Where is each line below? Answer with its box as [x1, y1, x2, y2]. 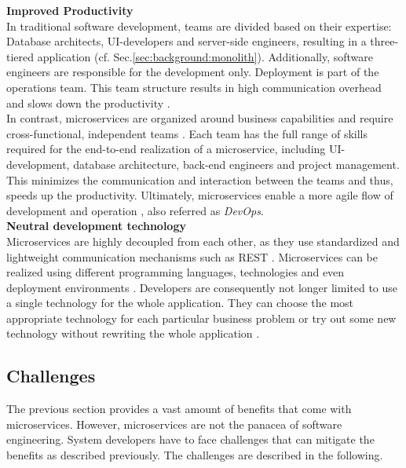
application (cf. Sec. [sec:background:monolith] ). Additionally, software [37, 48, 374, 64]
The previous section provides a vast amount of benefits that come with [6, 400, 352, 417]
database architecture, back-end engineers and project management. [73, 155, 400, 172]
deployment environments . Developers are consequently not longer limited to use [6, 279, 398, 295]
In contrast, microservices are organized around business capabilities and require [6, 110, 393, 126]
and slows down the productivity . [6, 94, 170, 111]
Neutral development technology [6, 218, 186, 234]
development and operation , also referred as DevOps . [6, 202, 264, 218]
